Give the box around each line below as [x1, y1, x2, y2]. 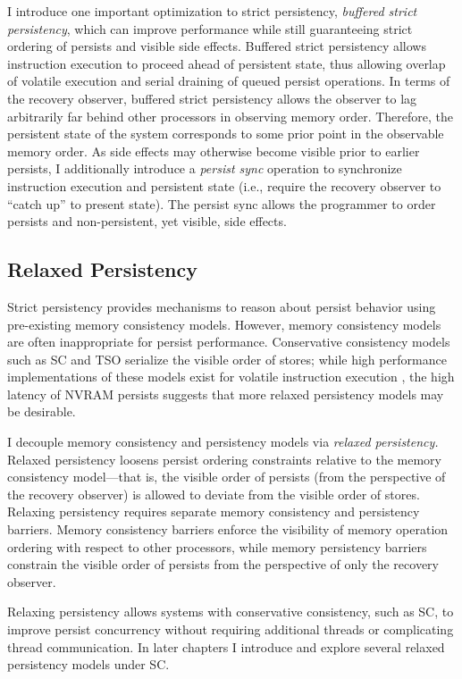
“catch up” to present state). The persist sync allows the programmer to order [7, 194, 436, 213]
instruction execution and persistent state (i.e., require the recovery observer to [7, 176, 441, 195]
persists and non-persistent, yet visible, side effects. [7, 212, 287, 231]
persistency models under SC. [7, 655, 170, 674]
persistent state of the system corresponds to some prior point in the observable [7, 124, 444, 143]
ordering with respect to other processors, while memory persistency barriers [7, 537, 427, 556]
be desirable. [7, 402, 76, 421]
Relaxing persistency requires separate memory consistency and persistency [7, 502, 420, 521]
